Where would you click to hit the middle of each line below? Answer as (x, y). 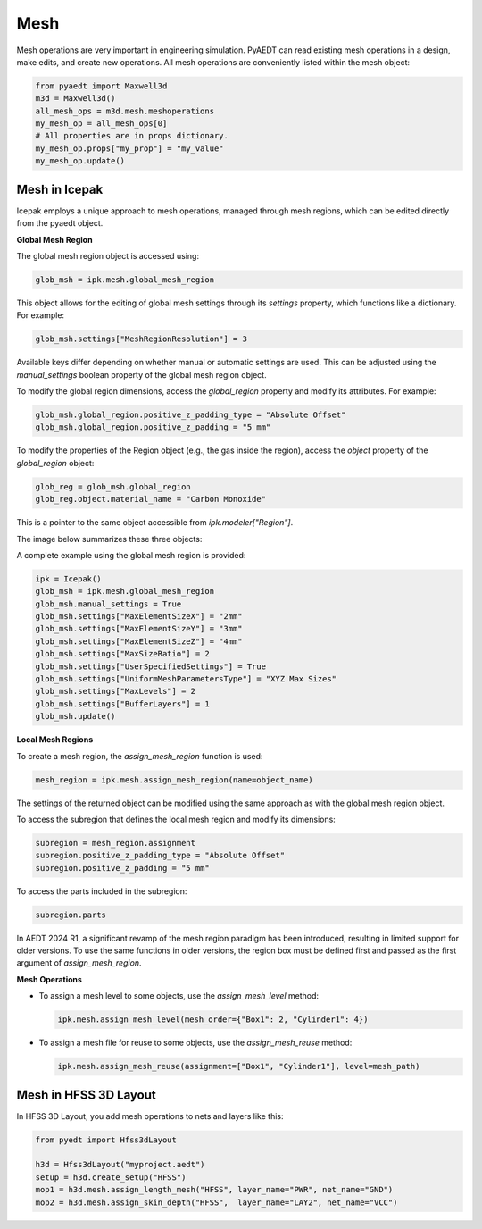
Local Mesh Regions (55, 740)
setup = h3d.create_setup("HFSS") (111, 1177)
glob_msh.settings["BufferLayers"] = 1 (122, 704)
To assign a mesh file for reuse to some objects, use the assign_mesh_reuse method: (195, 1043)
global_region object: (55, 463)
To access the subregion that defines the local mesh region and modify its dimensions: (176, 819)
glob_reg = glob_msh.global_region (113, 486)
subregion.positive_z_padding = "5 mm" (122, 868)
